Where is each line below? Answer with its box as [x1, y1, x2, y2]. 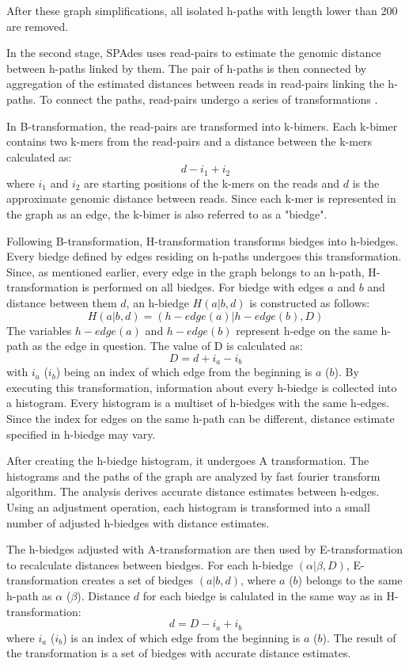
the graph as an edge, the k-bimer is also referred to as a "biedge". [6, 205, 328, 222]
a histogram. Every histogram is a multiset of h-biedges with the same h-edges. [6, 394, 390, 411]
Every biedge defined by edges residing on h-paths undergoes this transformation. [6, 248, 402, 264]
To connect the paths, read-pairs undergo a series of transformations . [40, 90, 378, 107]
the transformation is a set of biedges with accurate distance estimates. [6, 645, 351, 661]
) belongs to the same [297, 572, 403, 588]
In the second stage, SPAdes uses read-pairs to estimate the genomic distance [6, 44, 381, 61]
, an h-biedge [126, 294, 189, 310]
